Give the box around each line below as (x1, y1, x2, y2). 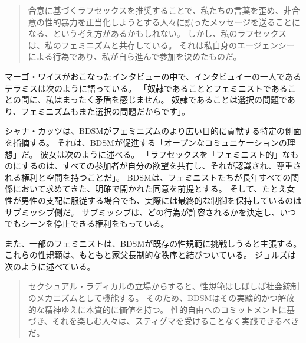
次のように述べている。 (5, 260, 96, 272)
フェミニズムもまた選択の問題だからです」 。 (21, 104, 190, 117)
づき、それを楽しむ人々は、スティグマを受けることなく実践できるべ (28, 315, 291, 327)
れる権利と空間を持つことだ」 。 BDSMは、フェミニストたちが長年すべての (5, 171, 291, 183)
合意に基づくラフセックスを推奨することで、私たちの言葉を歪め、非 (28, 4, 292, 16)
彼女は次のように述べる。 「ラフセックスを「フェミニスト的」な (40, 148, 291, 160)
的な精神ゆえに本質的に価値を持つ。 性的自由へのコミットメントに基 (28, 303, 295, 315)
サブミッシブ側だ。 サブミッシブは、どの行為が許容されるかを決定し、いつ (5, 205, 297, 218)
